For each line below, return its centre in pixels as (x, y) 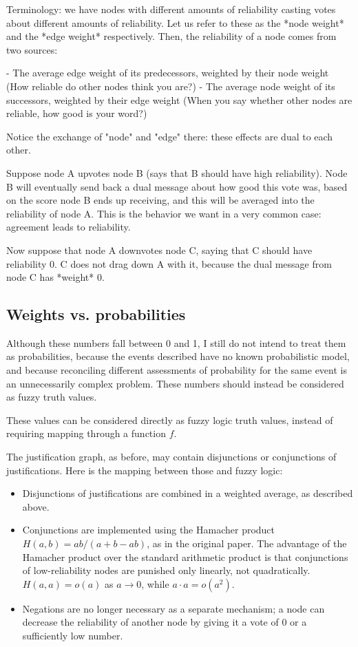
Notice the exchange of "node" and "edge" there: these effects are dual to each (170, 136)
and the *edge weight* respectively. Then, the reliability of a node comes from (171, 36)
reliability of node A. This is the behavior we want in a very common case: (164, 213)
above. (36, 506)
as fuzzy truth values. (52, 397)
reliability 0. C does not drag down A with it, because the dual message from (169, 263)
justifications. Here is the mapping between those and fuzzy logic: (145, 470)
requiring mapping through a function (86, 433)
